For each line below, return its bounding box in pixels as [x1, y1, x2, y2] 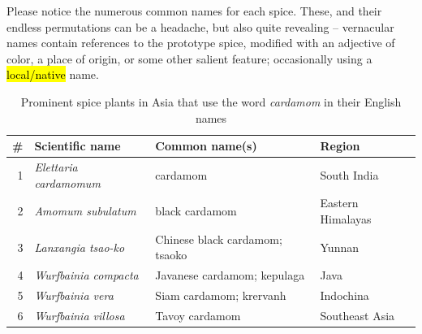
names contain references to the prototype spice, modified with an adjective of [6, 34, 395, 51]
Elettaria [34, 158, 78, 175]
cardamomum [34, 174, 101, 191]
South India [320, 166, 379, 183]
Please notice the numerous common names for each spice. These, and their [6, 2, 382, 19]
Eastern [320, 194, 359, 211]
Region [320, 137, 360, 154]
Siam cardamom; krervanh [155, 287, 286, 304]
